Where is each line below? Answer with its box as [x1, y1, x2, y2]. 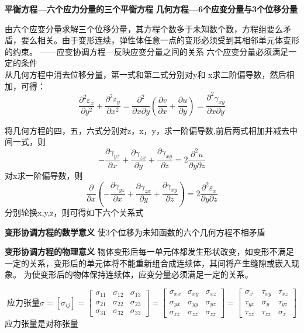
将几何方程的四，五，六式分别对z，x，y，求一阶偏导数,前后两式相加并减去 [5, 124, 289, 136]
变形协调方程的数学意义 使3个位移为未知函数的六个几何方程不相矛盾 [5, 226, 265, 238]
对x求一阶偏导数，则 [5, 169, 83, 181]
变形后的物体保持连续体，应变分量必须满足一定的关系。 [40, 268, 253, 280]
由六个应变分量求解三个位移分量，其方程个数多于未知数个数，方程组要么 [5, 22, 283, 34]
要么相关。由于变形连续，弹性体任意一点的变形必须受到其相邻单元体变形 [20, 34, 299, 46]
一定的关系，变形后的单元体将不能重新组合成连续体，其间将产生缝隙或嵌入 [5, 256, 291, 269]
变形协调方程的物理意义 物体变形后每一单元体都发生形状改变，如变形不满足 [5, 245, 294, 258]
